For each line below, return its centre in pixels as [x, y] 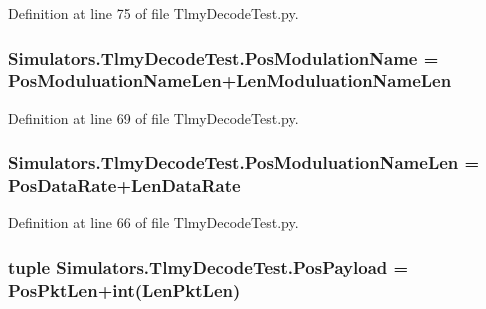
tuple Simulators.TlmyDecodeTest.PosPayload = [208, 266]
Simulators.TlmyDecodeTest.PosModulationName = [223, 57]
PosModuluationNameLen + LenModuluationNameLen [230, 80]
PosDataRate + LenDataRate [124, 185]
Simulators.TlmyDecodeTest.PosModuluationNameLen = [244, 162]
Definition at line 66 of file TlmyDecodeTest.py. [153, 222]
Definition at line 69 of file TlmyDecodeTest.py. [153, 117]
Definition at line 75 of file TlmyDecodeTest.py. [153, 13]
